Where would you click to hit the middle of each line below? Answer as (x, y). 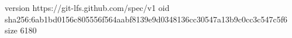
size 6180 (21, 30)
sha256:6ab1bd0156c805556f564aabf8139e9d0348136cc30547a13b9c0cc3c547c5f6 (146, 19)
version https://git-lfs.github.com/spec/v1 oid (87, 7)
